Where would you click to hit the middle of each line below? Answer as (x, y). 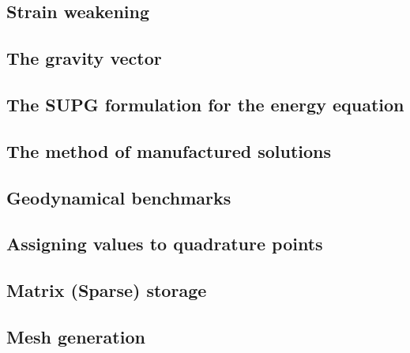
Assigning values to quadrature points (165, 244)
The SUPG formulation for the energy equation (205, 104)
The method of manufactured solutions (169, 150)
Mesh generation (76, 336)
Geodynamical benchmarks (119, 197)
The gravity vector (84, 58)
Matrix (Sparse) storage (107, 290)
